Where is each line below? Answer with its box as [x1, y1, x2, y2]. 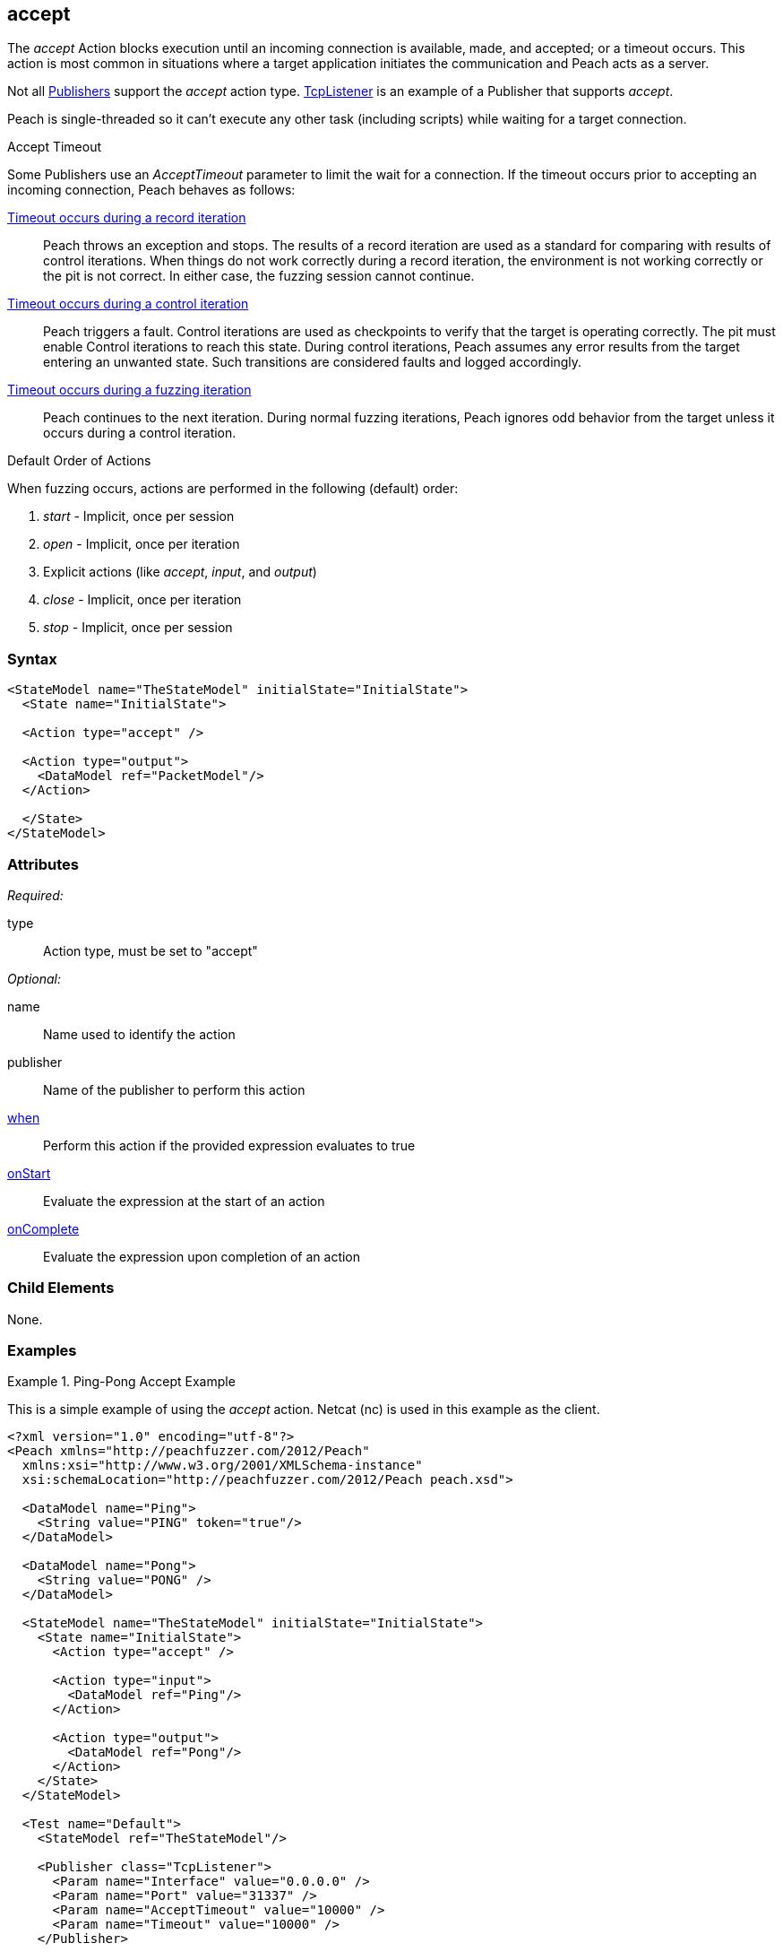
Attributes [7, 855, 79, 873]
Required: [7, 887, 64, 903]
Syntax [7, 649, 57, 668]
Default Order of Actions [7, 453, 151, 469]
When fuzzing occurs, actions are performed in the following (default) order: [7, 481, 459, 497]
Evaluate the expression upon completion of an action [43, 1248, 361, 1264]
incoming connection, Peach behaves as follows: [7, 182, 296, 198]
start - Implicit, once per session [43, 508, 235, 525]
